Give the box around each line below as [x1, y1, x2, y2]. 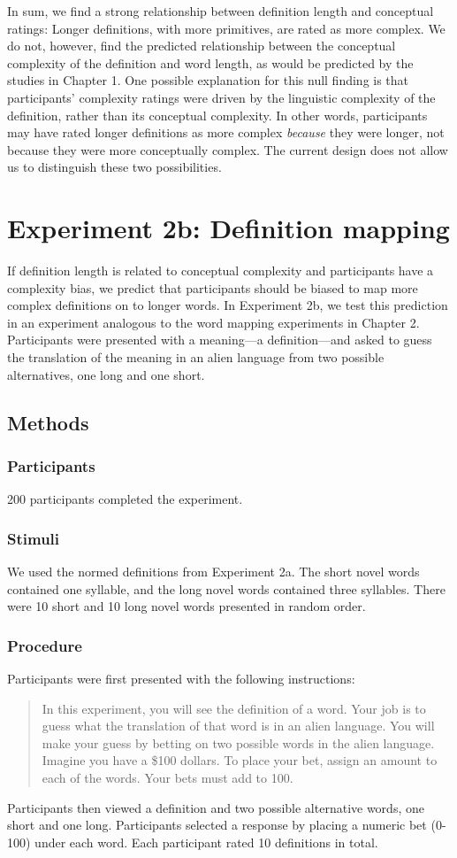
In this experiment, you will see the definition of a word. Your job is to [42, 699, 426, 717]
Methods [7, 408, 89, 436]
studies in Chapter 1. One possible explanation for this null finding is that [7, 71, 409, 89]
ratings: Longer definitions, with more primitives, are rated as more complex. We [7, 19, 446, 37]
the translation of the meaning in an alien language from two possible [7, 348, 385, 367]
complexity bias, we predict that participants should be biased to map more [7, 278, 418, 297]
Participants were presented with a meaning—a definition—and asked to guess [7, 330, 432, 349]
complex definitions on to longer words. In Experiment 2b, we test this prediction [7, 296, 448, 314]
